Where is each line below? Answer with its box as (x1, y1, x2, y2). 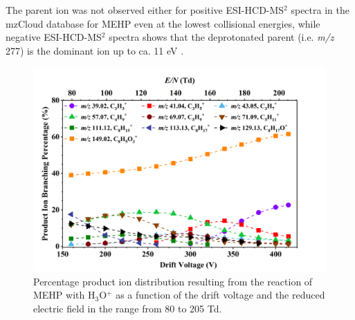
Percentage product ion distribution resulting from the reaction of (33, 274, 313, 288)
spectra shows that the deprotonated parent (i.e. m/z (109, 30, 334, 44)
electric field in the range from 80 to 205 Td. (33, 301, 222, 315)
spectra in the (291, 3, 349, 17)
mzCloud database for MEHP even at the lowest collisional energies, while (6, 16, 320, 30)
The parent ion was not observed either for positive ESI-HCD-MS (6, 3, 284, 17)
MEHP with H (33, 288, 95, 302)
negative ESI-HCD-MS (6, 30, 102, 44)
